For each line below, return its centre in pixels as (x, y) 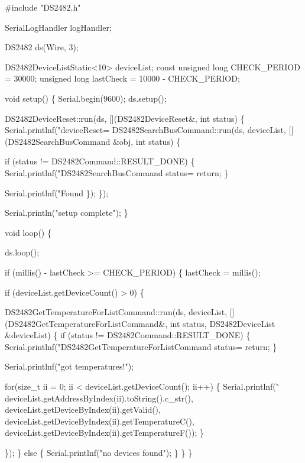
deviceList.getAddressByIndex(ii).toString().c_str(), (99, 398)
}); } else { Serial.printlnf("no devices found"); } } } (99, 453)
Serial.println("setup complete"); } (66, 213)
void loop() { (28, 232)
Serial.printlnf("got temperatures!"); (69, 366)
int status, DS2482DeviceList (223, 323)
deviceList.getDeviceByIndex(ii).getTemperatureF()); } (104, 433)
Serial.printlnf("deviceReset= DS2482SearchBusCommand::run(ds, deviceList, (145, 130)
